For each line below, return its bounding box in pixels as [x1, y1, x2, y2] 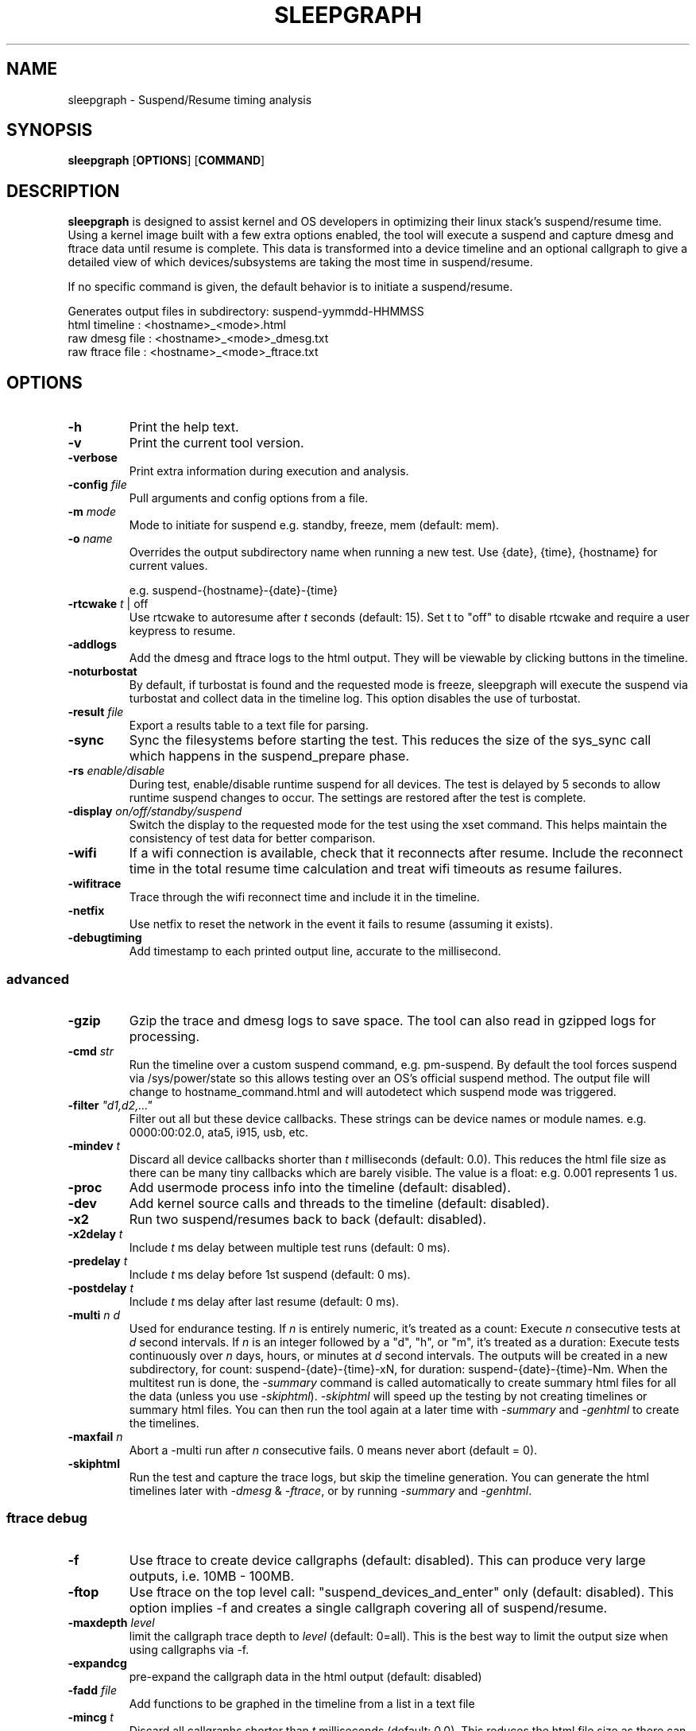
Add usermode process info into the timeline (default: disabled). [129, 1179, 511, 1195]
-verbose [68, 451, 118, 465]
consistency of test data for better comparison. [129, 831, 376, 846]
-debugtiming [68, 931, 142, 945]
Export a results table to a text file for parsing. [129, 718, 369, 733]
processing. [129, 1028, 200, 1044]
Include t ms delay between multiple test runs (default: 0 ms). [129, 1240, 450, 1254]
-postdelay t [68, 1280, 133, 1295]
